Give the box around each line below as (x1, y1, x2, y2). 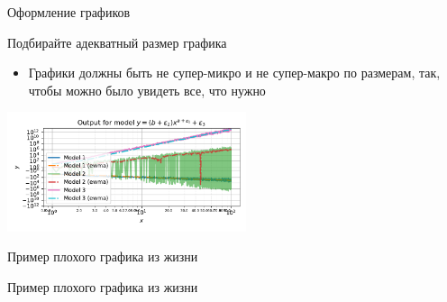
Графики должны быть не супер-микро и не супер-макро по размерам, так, (28, 63, 441, 82)
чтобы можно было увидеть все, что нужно (28, 80, 266, 99)
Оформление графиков (7, 3, 131, 21)
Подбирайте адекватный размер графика (7, 32, 227, 51)
